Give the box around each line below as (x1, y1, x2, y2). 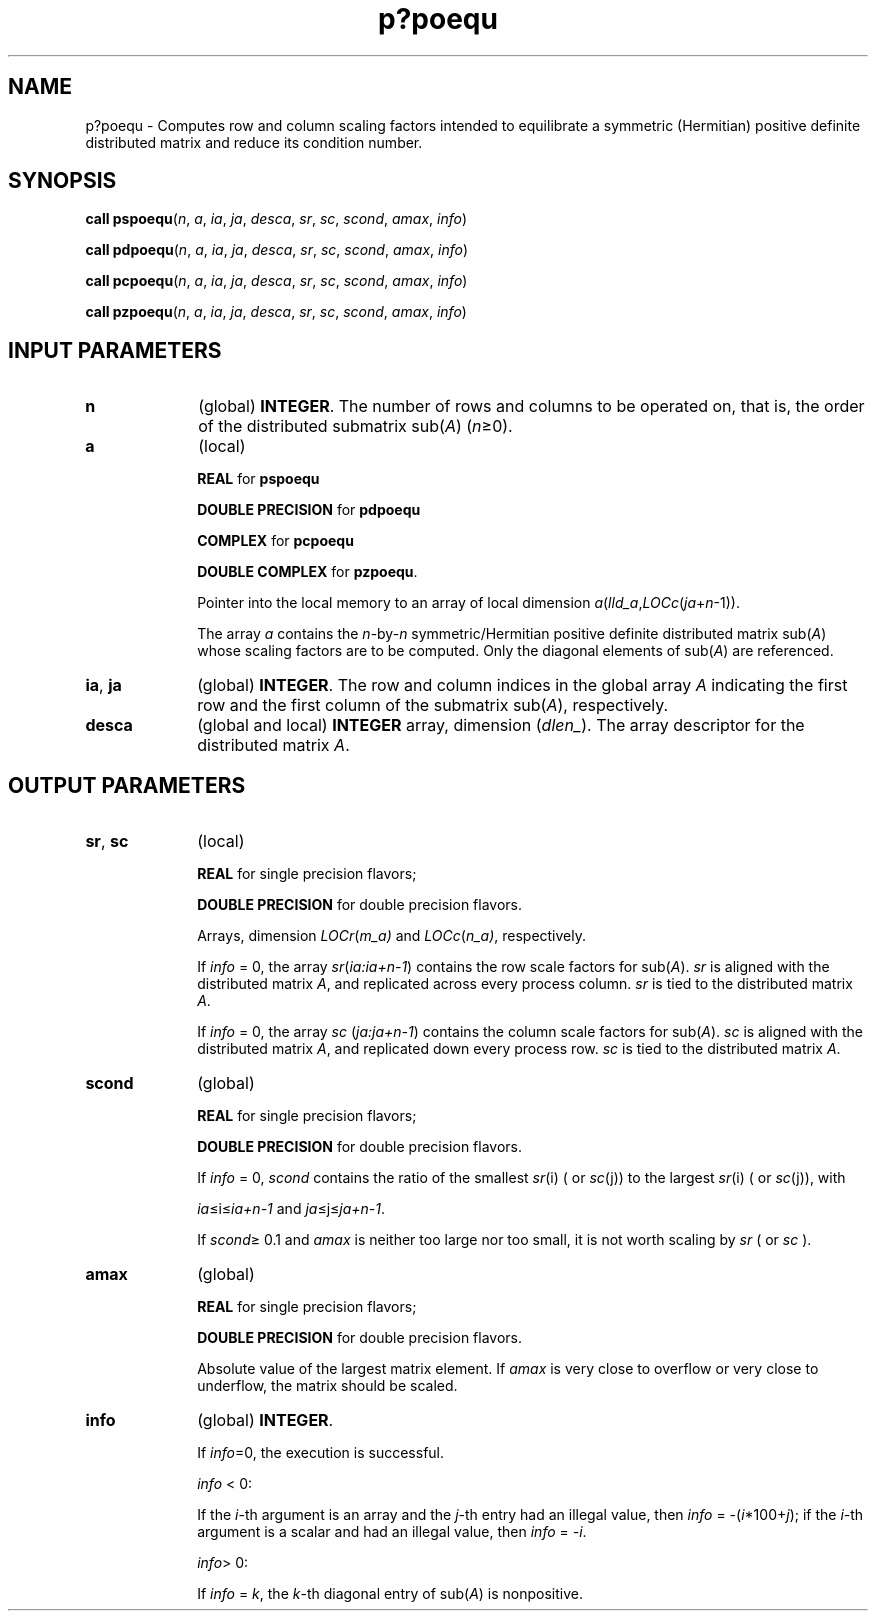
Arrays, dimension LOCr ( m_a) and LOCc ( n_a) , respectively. (197, 927, 587, 945)
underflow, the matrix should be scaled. (197, 1377, 458, 1395)
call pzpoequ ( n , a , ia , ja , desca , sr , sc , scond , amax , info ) (85, 303, 467, 321)
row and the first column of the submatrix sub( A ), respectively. (197, 695, 669, 716)
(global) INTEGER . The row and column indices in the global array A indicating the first (197, 675, 848, 696)
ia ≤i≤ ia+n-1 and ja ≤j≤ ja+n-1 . (197, 1200, 386, 1218)
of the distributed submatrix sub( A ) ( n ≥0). (198, 416, 513, 437)
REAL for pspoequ (197, 470, 320, 488)
